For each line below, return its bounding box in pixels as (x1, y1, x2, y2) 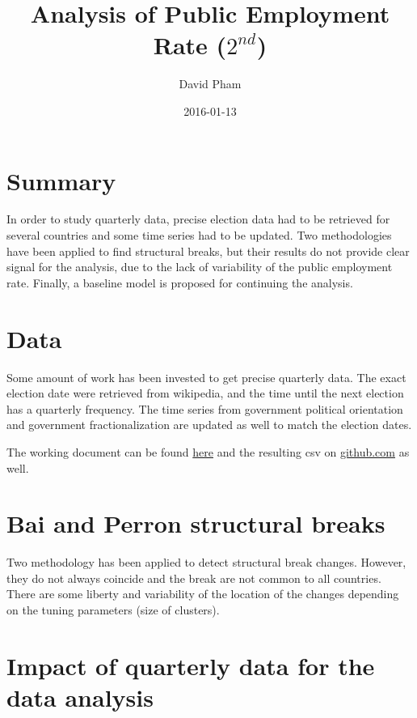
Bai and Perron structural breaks (6, 507, 385, 540)
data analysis (6, 680, 154, 713)
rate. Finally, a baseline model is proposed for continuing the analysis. (6, 274, 353, 291)
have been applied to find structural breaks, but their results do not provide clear (6, 242, 410, 259)
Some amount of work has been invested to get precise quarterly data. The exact (6, 368, 406, 385)
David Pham (179, 75, 242, 92)
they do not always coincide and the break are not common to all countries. (6, 569, 381, 586)
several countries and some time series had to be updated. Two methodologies (6, 227, 392, 244)
